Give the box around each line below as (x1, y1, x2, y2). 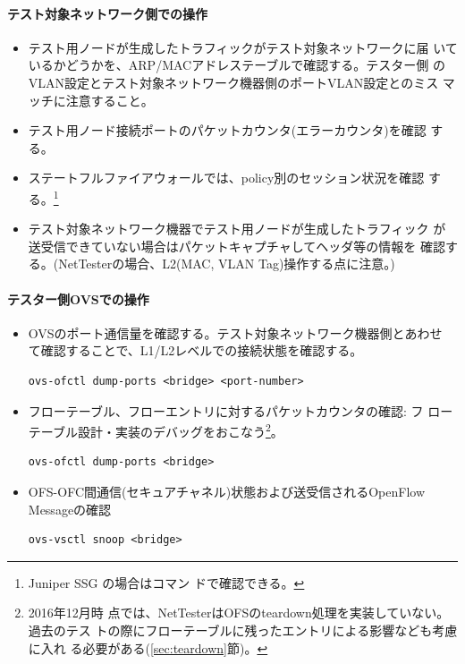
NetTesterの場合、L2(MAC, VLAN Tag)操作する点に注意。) (58, 254, 395, 273)
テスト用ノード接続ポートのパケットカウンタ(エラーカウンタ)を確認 (28, 121, 427, 140)
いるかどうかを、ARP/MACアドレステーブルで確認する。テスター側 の (28, 55, 446, 74)
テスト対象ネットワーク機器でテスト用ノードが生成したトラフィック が (28, 219, 446, 238)
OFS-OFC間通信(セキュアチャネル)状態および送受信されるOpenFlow (28, 482, 426, 500)
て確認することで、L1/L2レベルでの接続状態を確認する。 (28, 341, 363, 360)
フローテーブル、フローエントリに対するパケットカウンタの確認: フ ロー (28, 401, 453, 420)
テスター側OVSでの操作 (7, 289, 149, 308)
